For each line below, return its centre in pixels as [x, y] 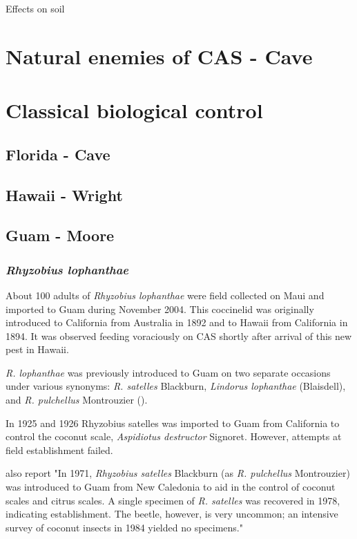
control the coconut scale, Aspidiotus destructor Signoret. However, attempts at [174, 436]
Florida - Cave [58, 154]
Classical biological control [134, 110]
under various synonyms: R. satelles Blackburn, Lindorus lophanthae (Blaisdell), [176, 386]
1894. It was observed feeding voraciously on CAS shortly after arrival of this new [179, 335]
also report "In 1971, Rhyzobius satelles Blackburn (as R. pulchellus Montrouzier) [178, 473]
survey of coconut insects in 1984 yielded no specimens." [124, 527]
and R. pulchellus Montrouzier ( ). [77, 400]
